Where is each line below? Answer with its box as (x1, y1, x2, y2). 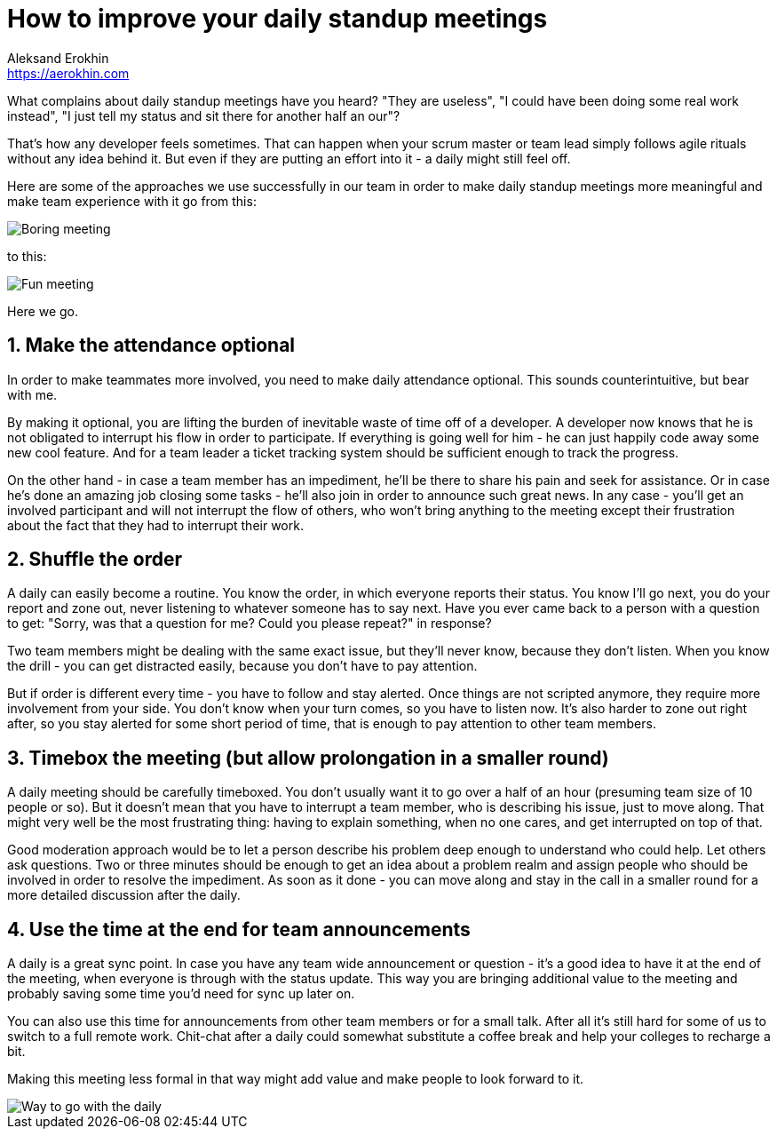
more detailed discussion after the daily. (7, 887, 241, 903)
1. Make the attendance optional (7, 334, 296, 357)
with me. (7, 386, 58, 402)
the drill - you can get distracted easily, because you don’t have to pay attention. (7, 658, 478, 674)
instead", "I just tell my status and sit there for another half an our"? (7, 107, 400, 123)
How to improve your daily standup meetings (7, 4, 548, 34)
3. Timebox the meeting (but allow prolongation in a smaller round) (7, 746, 609, 769)
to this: (7, 248, 47, 264)
